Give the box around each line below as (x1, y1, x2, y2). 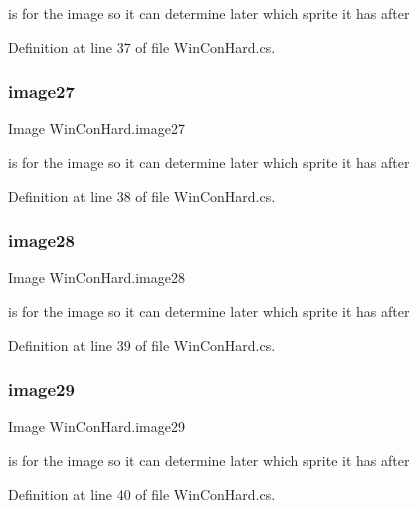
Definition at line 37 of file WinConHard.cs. (8, 36, 276, 57)
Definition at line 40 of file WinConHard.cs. (8, 483, 276, 504)
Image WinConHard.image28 (8, 267, 185, 288)
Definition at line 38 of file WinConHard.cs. (8, 185, 276, 206)
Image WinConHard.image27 (8, 118, 185, 139)
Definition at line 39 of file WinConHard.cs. (8, 334, 276, 355)
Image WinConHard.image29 (8, 416, 185, 437)
